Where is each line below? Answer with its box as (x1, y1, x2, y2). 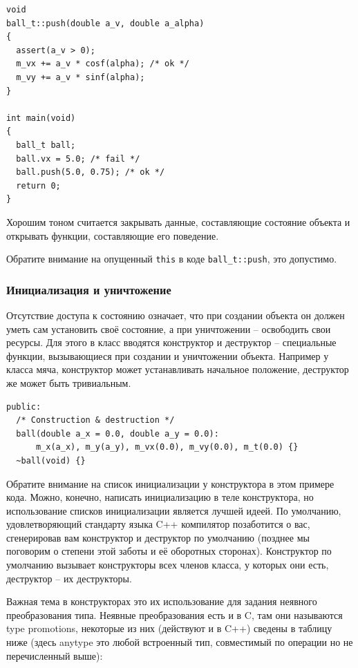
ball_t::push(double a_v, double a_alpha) (6, 18, 205, 28)
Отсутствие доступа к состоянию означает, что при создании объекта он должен (6, 307, 345, 322)
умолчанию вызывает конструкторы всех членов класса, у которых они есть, (6, 557, 329, 572)
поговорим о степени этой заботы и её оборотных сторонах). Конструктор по (6, 544, 332, 558)
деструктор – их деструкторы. (6, 571, 132, 585)
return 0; (16, 180, 61, 191)
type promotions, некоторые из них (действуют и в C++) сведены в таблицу (6, 621, 332, 636)
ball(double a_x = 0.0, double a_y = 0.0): (16, 428, 219, 439)
